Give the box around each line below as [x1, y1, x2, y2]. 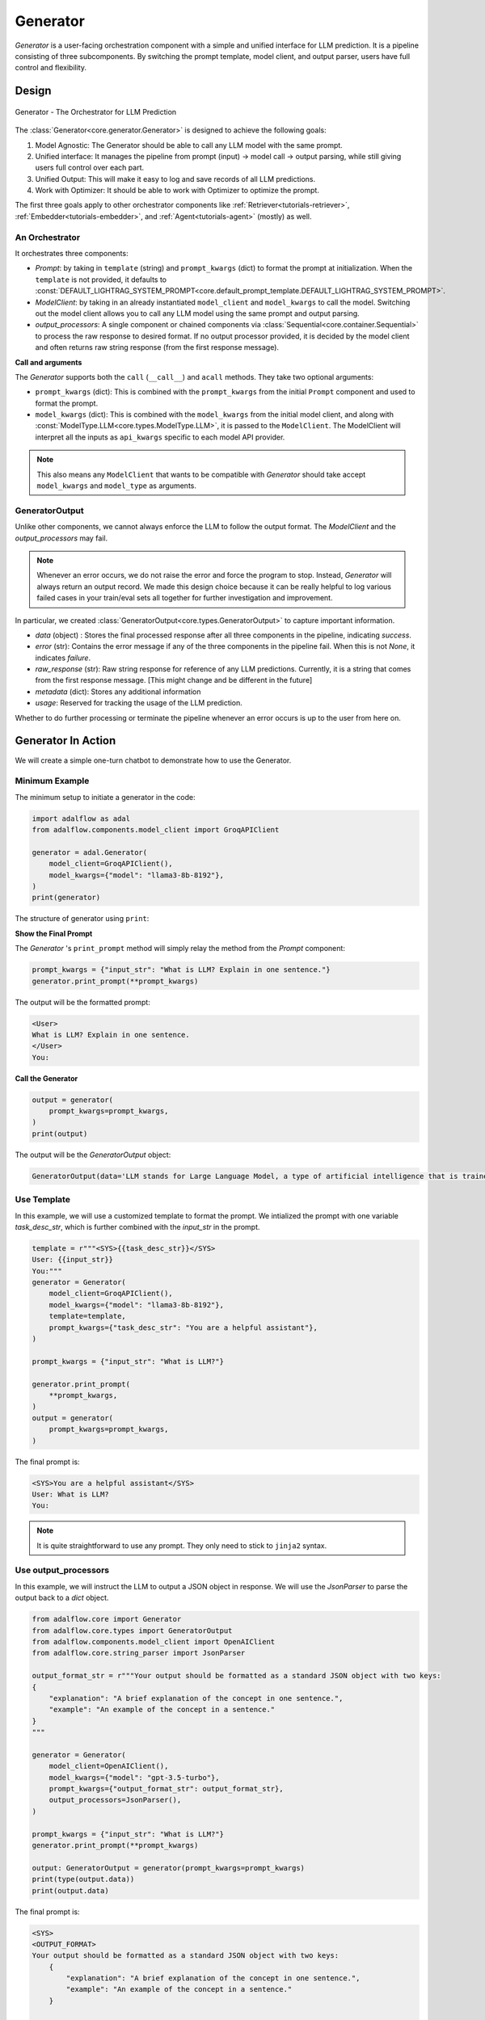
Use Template [15, 1194, 70, 1206]
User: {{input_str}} [32, 1255, 113, 1265]
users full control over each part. [35, 162, 145, 173]
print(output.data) [32, 1886, 109, 1895]
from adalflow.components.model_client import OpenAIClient [32, 1637, 276, 1646]
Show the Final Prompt [15, 928, 93, 938]
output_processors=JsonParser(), [48, 1795, 182, 1805]
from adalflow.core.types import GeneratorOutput [32, 1626, 233, 1635]
